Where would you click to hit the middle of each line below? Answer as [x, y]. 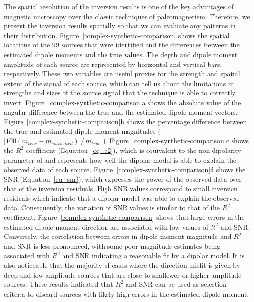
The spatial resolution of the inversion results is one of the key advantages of [119, 6]
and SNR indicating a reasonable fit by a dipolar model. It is [153, 255]
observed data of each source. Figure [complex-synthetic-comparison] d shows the [125, 169]
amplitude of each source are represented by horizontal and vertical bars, [113, 64]
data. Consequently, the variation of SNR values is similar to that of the [112, 207]
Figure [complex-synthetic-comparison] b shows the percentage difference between [126, 121]
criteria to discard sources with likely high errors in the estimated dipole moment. [127, 293]
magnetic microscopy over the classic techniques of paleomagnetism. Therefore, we [127, 16]
